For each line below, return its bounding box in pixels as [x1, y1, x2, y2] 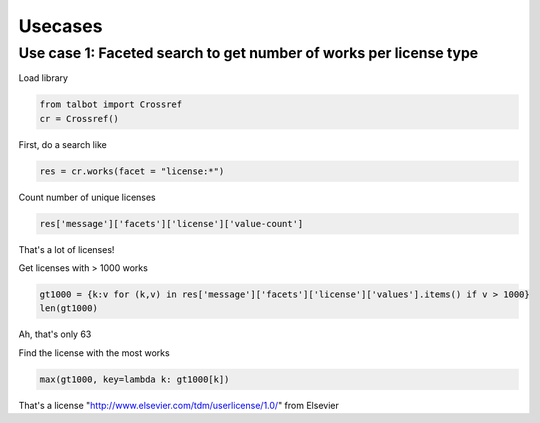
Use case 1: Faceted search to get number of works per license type [18, 44, 479, 62]
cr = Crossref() [39, 113, 120, 124]
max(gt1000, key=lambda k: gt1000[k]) [39, 373, 230, 385]
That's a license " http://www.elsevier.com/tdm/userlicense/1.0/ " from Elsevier [18, 399, 339, 411]
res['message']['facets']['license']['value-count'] [39, 218, 304, 229]
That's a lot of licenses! [18, 243, 115, 255]
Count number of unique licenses [18, 191, 157, 203]
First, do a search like [18, 138, 107, 150]
